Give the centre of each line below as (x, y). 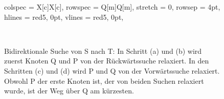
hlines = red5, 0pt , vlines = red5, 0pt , (64, 16)
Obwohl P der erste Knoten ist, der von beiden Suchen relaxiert (104, 80)
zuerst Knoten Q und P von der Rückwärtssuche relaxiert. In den (107, 61)
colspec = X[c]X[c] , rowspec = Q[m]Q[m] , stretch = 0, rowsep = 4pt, (112, 7)
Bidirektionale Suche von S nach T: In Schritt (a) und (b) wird (103, 51)
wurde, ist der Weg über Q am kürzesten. (69, 91)
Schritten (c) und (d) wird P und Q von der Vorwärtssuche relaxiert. (112, 70)
